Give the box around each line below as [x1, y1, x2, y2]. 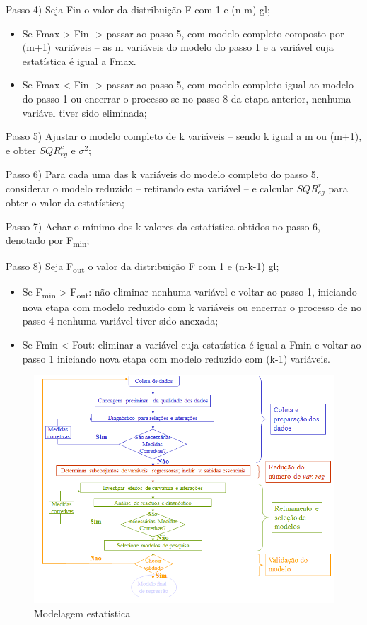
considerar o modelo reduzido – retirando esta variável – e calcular [6, 180, 293, 195]
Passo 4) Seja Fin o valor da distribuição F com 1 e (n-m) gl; [6, 2, 270, 16]
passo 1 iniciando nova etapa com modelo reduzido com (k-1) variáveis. [22, 351, 330, 366]
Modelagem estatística [34, 606, 131, 621]
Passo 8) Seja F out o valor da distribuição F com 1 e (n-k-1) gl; [6, 258, 279, 275]
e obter [6, 142, 36, 157]
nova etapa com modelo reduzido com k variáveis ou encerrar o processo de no [22, 299, 361, 314]
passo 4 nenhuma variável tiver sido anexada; [22, 313, 219, 328]
